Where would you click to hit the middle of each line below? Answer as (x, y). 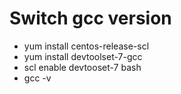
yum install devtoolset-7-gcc (83, 56)
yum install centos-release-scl (86, 46)
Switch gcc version (90, 18)
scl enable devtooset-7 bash (82, 67)
